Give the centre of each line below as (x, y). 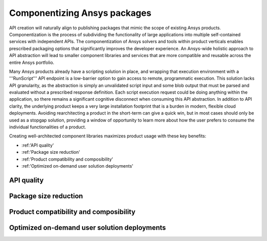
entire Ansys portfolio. (32, 62)
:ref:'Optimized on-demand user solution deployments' (77, 166)
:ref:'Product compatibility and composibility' (67, 159)
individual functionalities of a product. (48, 127)
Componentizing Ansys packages (80, 13)
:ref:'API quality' (38, 145)
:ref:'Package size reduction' (51, 152)
